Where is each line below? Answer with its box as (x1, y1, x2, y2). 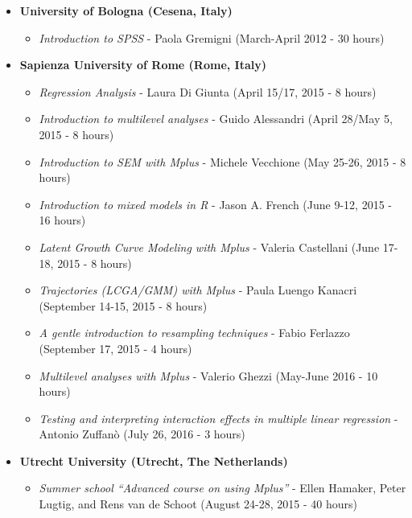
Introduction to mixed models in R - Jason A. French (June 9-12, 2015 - (39, 195, 392, 212)
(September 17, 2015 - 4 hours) (39, 339, 192, 356)
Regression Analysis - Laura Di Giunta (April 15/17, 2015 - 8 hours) (39, 83, 377, 100)
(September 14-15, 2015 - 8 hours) (39, 297, 208, 314)
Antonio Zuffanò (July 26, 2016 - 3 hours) (39, 425, 245, 442)
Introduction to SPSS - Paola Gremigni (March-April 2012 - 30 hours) (39, 29, 385, 46)
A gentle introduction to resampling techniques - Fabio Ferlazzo (39, 324, 350, 341)
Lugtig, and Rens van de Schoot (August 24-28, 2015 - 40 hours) (39, 495, 357, 512)
